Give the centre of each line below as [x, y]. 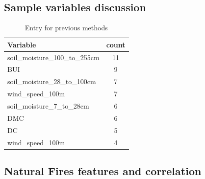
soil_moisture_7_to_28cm [48, 106]
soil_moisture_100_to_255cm [53, 57]
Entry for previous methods [66, 28]
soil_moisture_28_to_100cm [52, 81]
